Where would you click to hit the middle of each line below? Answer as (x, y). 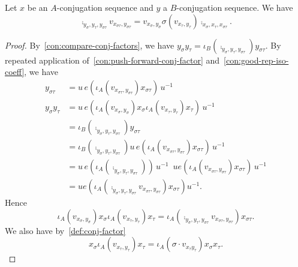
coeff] (15, 72)
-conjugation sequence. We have (235, 7)
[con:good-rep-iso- (256, 60)
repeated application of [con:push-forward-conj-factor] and (112, 60)
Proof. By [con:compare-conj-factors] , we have (90, 45)
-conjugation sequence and (105, 7)
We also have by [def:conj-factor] (65, 230)
